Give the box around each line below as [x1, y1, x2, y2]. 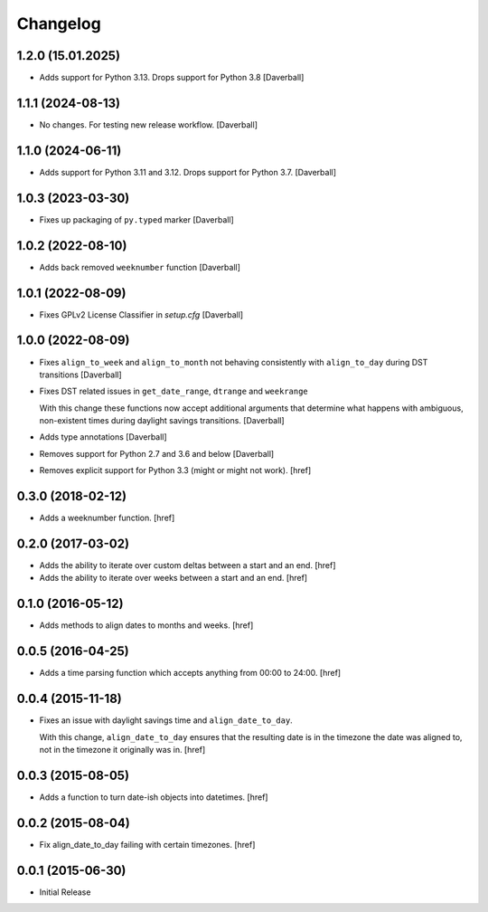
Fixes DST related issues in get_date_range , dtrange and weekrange [39, 385, 309, 397]
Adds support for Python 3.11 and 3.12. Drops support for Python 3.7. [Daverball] [39, 166, 337, 177]
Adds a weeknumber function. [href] [39, 512, 175, 524]
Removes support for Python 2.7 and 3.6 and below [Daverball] [39, 448, 275, 459]
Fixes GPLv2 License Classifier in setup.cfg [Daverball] [39, 309, 244, 320]
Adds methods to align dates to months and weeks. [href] [39, 620, 254, 631]
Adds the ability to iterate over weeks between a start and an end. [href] [39, 573, 307, 584]
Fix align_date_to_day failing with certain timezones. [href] [39, 839, 256, 850]
